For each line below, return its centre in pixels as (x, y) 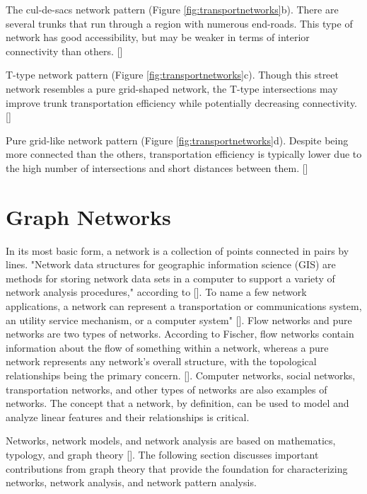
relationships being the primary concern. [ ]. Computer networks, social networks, (181, 375)
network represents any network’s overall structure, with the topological (161, 361)
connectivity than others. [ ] (64, 51)
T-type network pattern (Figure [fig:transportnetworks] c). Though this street (172, 75)
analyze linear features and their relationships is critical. (128, 417)
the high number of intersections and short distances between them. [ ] (157, 167)
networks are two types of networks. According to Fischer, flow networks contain (180, 334)
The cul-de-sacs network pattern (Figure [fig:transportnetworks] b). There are (172, 9)
